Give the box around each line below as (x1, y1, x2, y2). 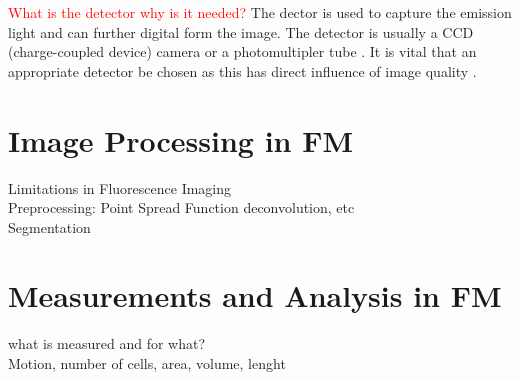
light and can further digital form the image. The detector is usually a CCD (8, 21, 474, 42)
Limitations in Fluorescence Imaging (8, 177, 232, 198)
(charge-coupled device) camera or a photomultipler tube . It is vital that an (8, 41, 477, 62)
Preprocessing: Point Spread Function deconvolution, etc (8, 197, 355, 218)
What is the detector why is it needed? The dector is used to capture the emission (8, 2, 512, 22)
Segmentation (8, 216, 91, 237)
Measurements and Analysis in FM (8, 275, 502, 316)
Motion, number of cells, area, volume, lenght (8, 353, 286, 373)
